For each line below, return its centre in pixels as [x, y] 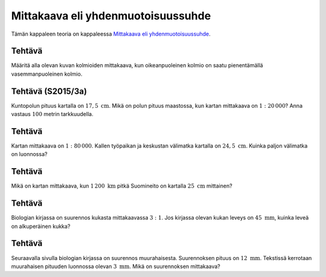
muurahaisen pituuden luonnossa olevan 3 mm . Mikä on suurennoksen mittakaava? [116, 266]
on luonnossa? [29, 154]
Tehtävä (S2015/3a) [49, 91]
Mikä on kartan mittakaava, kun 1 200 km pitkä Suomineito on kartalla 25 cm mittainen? [122, 186]
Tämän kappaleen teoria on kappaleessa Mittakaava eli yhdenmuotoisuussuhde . [111, 34]
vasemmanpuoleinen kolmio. [47, 74]
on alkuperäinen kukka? [41, 226]
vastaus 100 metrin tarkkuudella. [52, 114]
